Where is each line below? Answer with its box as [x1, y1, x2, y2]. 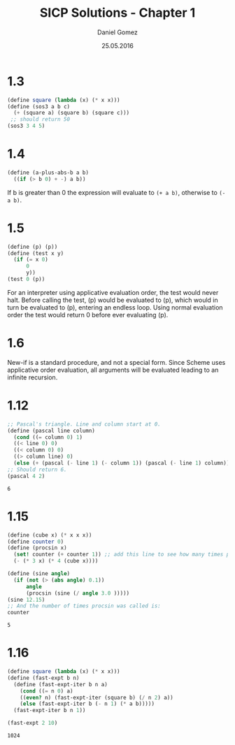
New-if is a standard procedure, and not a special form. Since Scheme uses [7, 358, 226, 366]
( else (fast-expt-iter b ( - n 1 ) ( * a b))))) [20, 700, 155, 707]
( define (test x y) [7, 249, 64, 256]
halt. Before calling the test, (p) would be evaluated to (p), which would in [7, 296, 218, 304]
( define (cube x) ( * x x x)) [7, 531, 92, 539]
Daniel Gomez [97, 28, 138, 36]
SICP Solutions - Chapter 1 [39, 5, 196, 21]
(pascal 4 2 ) [7, 472, 45, 479]
